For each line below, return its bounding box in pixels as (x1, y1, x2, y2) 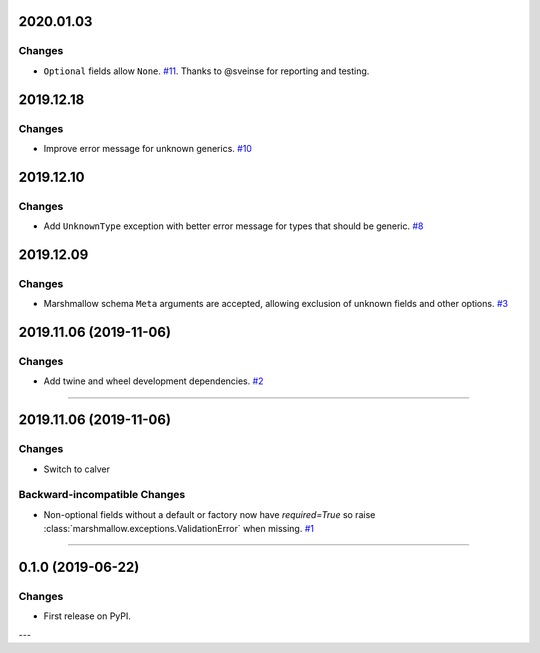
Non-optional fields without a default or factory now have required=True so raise (43, 508, 376, 520)
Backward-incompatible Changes (18, 488, 186, 502)
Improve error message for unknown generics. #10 (43, 142, 252, 154)
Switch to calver (43, 463, 110, 475)
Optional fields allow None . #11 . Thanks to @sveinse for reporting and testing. (43, 65, 370, 77)
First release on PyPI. (43, 610, 132, 622)
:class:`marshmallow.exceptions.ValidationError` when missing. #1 (43, 523, 315, 535)
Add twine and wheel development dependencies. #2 (43, 375, 264, 387)
